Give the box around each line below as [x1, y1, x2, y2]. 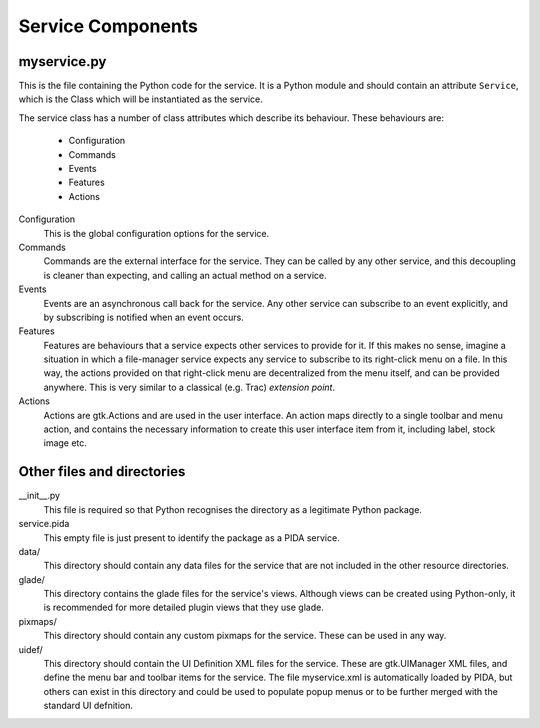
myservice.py [18, 53, 107, 70]
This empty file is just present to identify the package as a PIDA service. [43, 531, 340, 544]
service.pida [18, 518, 70, 530]
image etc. [43, 437, 87, 449]
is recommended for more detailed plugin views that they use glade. [43, 601, 324, 614]
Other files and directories [18, 463, 186, 480]
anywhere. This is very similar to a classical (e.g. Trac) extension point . [43, 381, 335, 393]
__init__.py [18, 490, 60, 502]
